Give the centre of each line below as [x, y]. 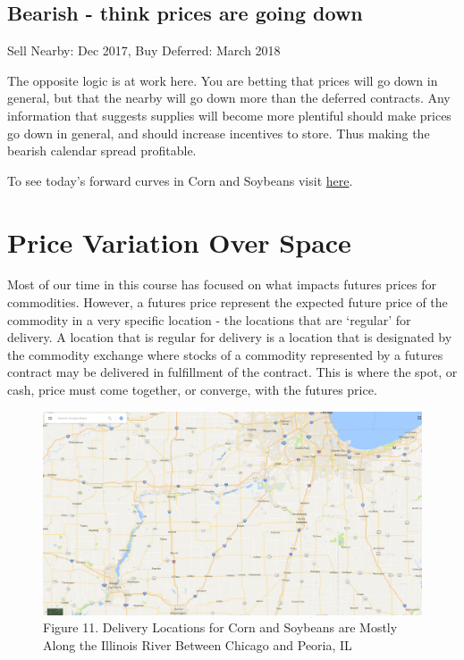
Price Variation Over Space [179, 242]
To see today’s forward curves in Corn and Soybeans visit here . [180, 180]
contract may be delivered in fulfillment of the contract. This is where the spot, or [232, 372]
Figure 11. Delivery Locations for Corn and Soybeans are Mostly [220, 627]
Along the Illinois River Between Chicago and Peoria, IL [198, 644]
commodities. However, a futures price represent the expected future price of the [228, 302]
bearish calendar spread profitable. [102, 150]
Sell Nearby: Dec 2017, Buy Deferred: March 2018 [144, 50]
